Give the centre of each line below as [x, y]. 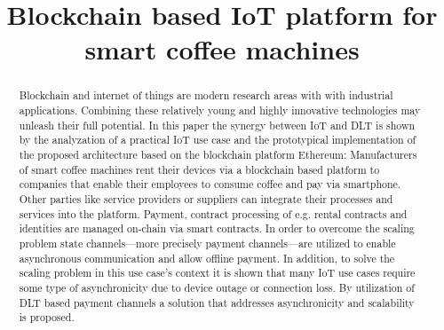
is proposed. [47, 317]
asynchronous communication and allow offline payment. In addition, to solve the [207, 258]
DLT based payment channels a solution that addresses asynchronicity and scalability [217, 302]
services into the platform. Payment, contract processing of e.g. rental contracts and [213, 213]
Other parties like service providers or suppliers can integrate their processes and [206, 198]
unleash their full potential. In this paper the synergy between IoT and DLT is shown [217, 125]
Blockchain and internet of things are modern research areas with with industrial [206, 95]
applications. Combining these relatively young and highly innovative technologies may [220, 110]
